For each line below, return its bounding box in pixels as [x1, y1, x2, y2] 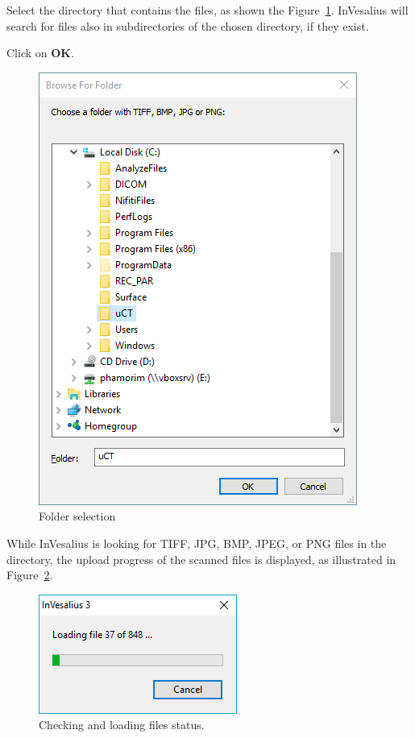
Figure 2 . [6, 566, 53, 583]
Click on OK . [6, 44, 74, 61]
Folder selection [39, 508, 116, 524]
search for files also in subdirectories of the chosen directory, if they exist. [6, 17, 369, 34]
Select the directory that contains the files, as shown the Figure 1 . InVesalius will [6, 2, 409, 18]
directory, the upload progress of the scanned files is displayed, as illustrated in [6, 550, 396, 567]
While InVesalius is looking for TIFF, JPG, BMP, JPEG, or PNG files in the [6, 534, 387, 551]
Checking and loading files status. [39, 716, 205, 733]
